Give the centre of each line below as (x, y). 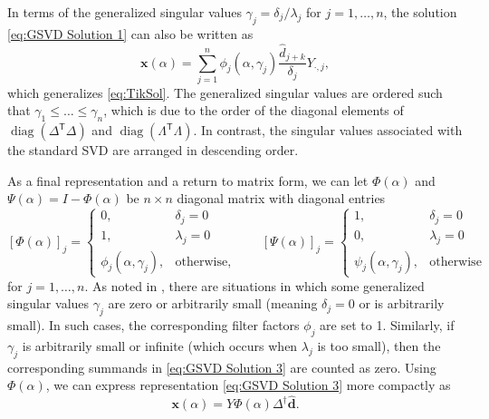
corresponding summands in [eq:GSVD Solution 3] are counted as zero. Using (222, 367)
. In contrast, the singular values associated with (328, 130)
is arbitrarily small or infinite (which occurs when (160, 346)
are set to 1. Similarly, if (387, 325)
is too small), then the (379, 346)
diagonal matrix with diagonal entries (281, 198)
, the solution (420, 12)
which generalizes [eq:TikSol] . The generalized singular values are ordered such (225, 92)
